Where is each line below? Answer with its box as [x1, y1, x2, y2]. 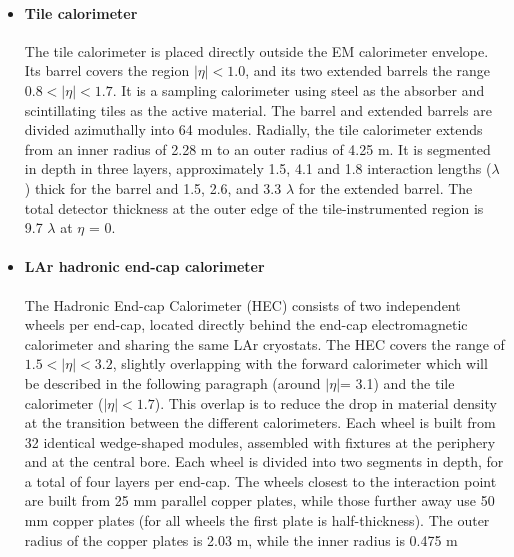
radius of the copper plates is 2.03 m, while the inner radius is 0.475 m [24, 529, 458, 550]
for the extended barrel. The [298, 177, 473, 198]
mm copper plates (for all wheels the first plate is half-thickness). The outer [24, 510, 490, 531]
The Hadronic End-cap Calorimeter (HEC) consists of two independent [24, 294, 461, 315]
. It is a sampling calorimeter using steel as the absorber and [112, 79, 485, 100]
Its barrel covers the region [24, 60, 190, 81]
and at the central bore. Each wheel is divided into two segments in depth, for [24, 451, 504, 472]
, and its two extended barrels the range [245, 60, 491, 81]
